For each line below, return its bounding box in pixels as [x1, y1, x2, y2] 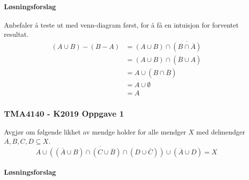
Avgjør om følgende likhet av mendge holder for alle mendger [4, 126, 186, 136]
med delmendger [196, 126, 245, 136]
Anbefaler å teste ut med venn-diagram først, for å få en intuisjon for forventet [4, 19, 239, 30]
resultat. [4, 29, 29, 39]
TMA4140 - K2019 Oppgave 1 [4, 107, 124, 120]
